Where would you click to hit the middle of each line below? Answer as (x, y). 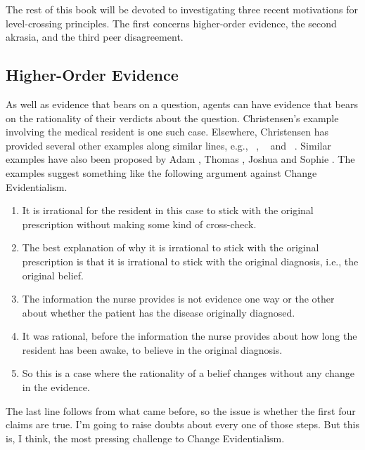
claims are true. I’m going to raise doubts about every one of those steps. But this (182, 424)
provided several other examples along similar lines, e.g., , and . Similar (168, 145)
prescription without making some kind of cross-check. (139, 224)
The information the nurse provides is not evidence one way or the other (178, 299)
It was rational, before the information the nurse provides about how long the (190, 336)
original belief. (53, 275)
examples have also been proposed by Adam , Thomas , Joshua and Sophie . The (180, 159)
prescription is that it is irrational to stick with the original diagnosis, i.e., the (190, 261)
